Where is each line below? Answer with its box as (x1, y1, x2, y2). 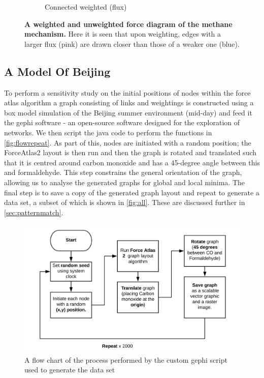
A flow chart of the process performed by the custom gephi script (24, 354, 227, 365)
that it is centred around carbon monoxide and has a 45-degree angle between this (4, 157, 260, 167)
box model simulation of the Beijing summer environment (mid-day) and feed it (4, 107, 252, 118)
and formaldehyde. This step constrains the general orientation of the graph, (4, 167, 242, 178)
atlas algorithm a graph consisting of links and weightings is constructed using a (4, 97, 254, 108)
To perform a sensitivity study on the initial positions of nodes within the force (4, 87, 251, 98)
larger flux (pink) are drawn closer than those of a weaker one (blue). (24, 38, 240, 49)
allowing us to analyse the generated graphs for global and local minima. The (4, 177, 245, 187)
